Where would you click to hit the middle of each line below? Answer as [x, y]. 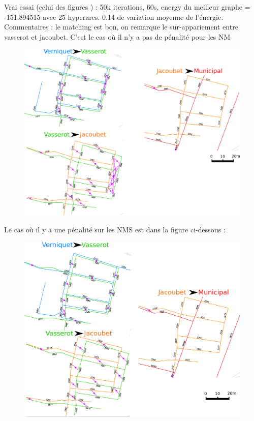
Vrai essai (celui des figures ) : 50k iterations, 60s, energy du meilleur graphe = [127, 7]
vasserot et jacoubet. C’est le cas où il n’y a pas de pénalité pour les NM [117, 36]
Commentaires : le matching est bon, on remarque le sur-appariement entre [121, 27]
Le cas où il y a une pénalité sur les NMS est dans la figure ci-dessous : [115, 230]
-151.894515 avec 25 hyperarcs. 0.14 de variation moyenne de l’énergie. [114, 17]
